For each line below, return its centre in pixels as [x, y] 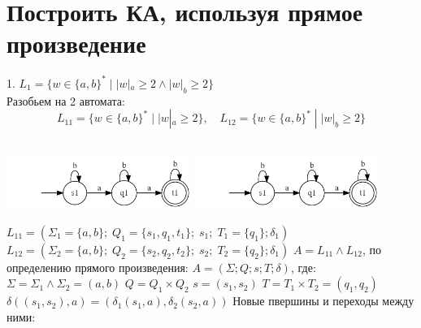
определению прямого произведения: [98, 267]
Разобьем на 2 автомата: [66, 100]
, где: [303, 267]
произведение [76, 43]
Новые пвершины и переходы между [323, 301]
